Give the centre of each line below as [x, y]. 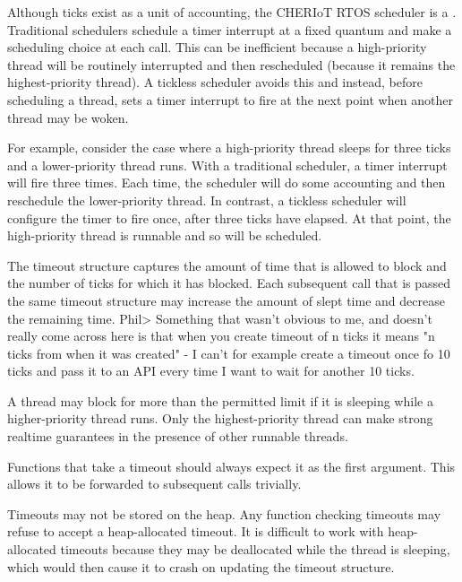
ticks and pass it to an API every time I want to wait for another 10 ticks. [211, 371]
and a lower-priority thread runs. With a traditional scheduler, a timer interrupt [227, 165]
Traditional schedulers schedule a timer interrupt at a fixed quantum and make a [230, 29]
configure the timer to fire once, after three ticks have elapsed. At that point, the [229, 217]
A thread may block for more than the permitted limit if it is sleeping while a [220, 400]
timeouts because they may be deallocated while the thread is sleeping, [255, 549]
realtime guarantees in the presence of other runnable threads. [178, 436]
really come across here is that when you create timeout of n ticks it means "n [221, 336]
